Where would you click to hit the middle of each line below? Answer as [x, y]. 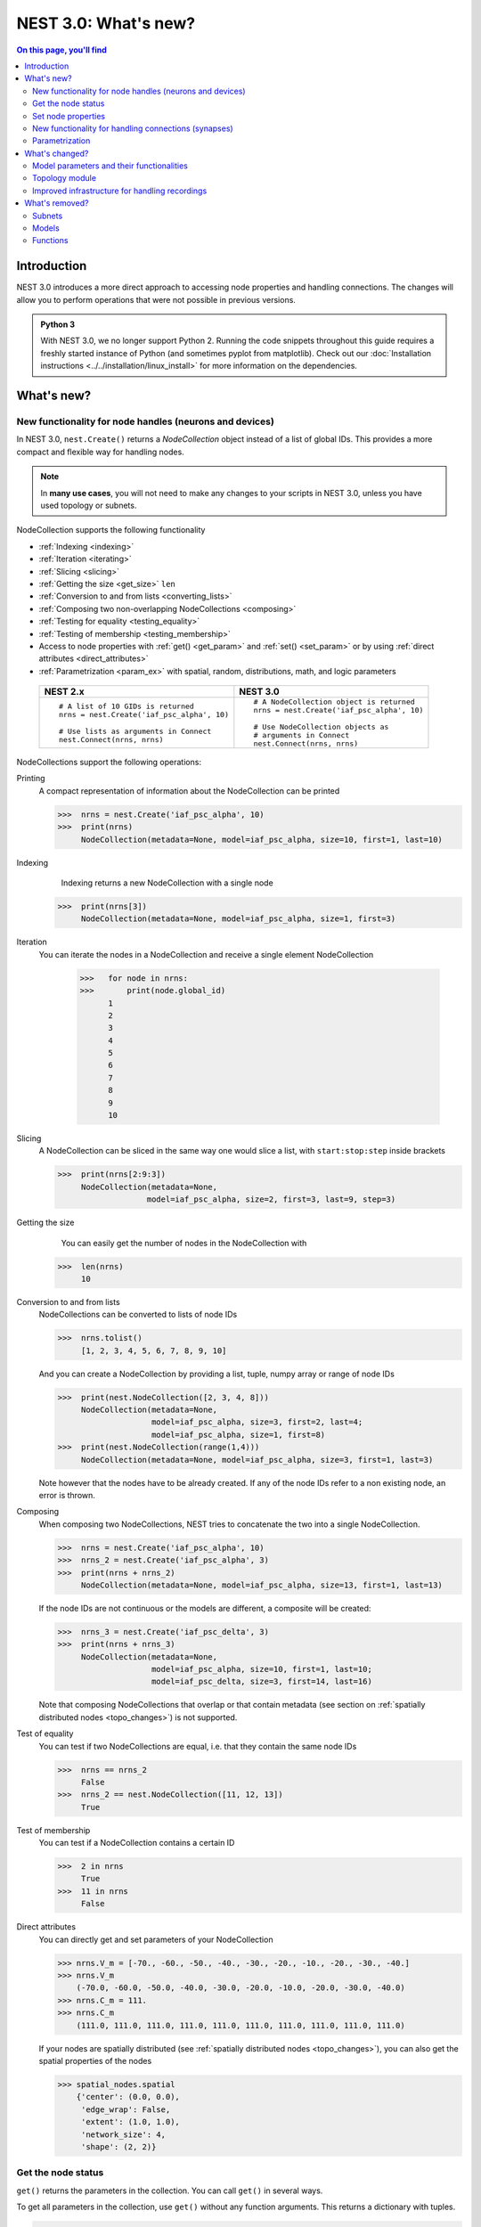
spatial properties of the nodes [95, 2060]
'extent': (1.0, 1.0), [130, 2122]
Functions [50, 241]
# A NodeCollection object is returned [334, 702]
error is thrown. [67, 1495]
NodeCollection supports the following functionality [111, 530]
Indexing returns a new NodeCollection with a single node [167, 883]
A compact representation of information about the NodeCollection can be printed [189, 791]
